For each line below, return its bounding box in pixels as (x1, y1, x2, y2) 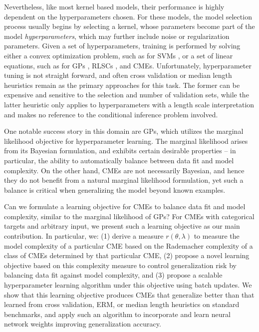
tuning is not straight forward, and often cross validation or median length (4, 70, 232, 80)
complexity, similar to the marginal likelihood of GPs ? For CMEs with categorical (4, 211, 255, 221)
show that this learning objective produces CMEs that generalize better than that (4, 289, 255, 300)
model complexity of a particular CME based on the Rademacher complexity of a (4, 240, 253, 251)
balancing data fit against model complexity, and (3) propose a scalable (4, 270, 223, 280)
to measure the (194, 231, 240, 241)
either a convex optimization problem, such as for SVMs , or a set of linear (4, 50, 233, 60)
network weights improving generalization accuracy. (4, 319, 161, 329)
